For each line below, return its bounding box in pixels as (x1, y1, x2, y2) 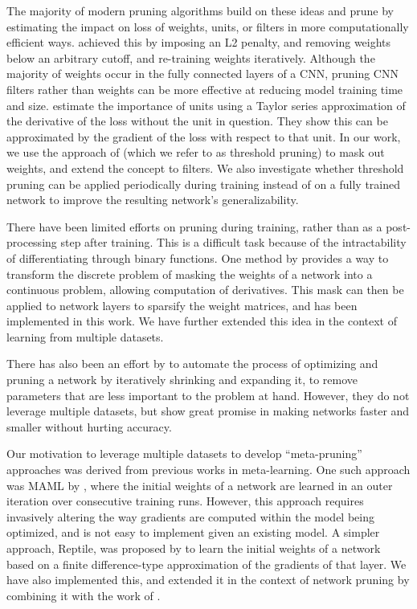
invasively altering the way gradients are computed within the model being (6, 508, 374, 525)
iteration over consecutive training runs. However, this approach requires (6, 493, 364, 509)
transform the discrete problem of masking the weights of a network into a (6, 265, 373, 282)
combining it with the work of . (6, 587, 161, 603)
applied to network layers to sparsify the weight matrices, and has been (6, 296, 358, 313)
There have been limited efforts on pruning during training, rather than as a (6, 218, 382, 235)
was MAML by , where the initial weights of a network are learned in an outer (6, 476, 393, 493)
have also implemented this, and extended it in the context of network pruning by (6, 571, 410, 588)
